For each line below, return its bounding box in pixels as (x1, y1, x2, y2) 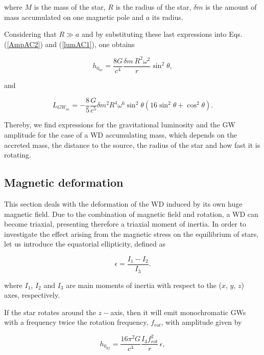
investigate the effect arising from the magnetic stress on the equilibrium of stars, (4, 228, 259, 239)
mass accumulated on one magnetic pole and (4, 11, 144, 22)
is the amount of (205, 2, 257, 12)
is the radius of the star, (115, 2, 191, 12)
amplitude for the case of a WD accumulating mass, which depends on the (4, 129, 237, 140)
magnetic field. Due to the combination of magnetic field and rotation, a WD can (4, 208, 258, 219)
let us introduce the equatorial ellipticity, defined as (4, 238, 166, 249)
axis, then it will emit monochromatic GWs (110, 306, 246, 317)
